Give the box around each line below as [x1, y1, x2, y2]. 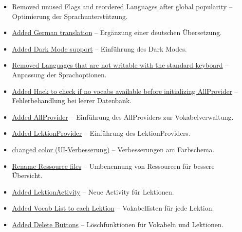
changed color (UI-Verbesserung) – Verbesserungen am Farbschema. [12, 144, 215, 154]
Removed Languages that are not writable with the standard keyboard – [12, 60, 229, 70]
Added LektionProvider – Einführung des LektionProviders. [12, 128, 190, 138]
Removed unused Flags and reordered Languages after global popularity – [12, 1, 233, 11]
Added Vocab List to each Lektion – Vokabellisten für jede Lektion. [12, 203, 214, 213]
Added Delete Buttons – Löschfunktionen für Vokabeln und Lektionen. [12, 219, 223, 229]
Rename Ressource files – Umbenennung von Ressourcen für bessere [12, 161, 215, 171]
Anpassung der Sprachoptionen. [12, 69, 107, 79]
